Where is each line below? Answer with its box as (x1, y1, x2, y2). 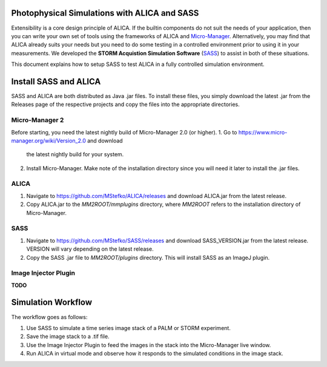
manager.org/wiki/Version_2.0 (11, 137, 86, 144)
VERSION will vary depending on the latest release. (26, 245, 154, 253)
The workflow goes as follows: (11, 313, 88, 320)
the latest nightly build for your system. (26, 151, 124, 158)
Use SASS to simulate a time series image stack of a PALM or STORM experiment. (26, 324, 231, 331)
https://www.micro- (238, 128, 288, 136)
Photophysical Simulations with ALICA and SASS (11, 8, 199, 18)
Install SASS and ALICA (11, 76, 101, 87)
